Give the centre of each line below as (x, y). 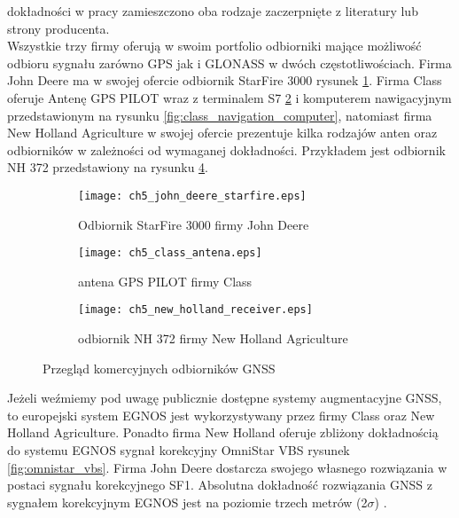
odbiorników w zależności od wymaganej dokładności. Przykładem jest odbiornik (226, 149)
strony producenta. (58, 28)
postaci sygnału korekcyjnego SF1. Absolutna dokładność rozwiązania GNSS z (220, 485)
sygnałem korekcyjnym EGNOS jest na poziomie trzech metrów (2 (187, 502)
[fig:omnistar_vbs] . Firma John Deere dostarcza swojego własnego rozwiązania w (227, 467)
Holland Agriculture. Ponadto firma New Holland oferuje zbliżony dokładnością (223, 432)
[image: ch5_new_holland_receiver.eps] (195, 310)
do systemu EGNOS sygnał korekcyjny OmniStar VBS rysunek (179, 450)
